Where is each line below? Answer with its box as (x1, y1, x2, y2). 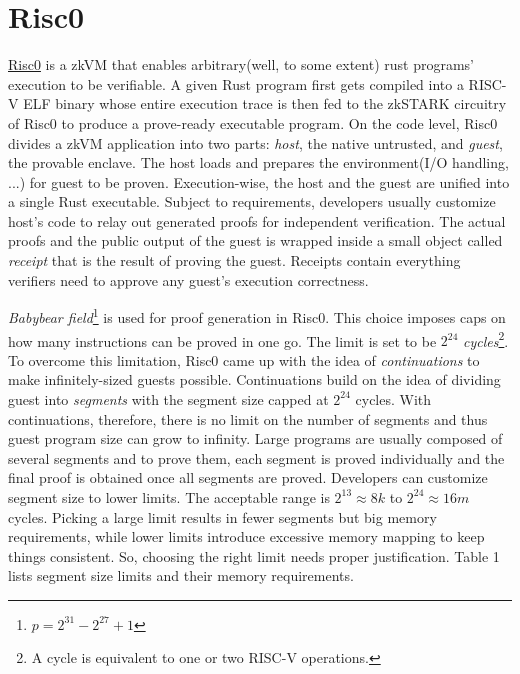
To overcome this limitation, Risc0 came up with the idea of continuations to (8, 349, 480, 370)
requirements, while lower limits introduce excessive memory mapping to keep (8, 526, 485, 547)
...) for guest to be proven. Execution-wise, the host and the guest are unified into (8, 171, 510, 192)
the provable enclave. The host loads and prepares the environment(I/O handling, (8, 152, 509, 173)
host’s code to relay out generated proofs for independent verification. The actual (8, 210, 506, 231)
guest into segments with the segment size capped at (8, 388, 329, 409)
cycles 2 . (463, 327, 509, 351)
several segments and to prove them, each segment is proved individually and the (8, 447, 505, 468)
